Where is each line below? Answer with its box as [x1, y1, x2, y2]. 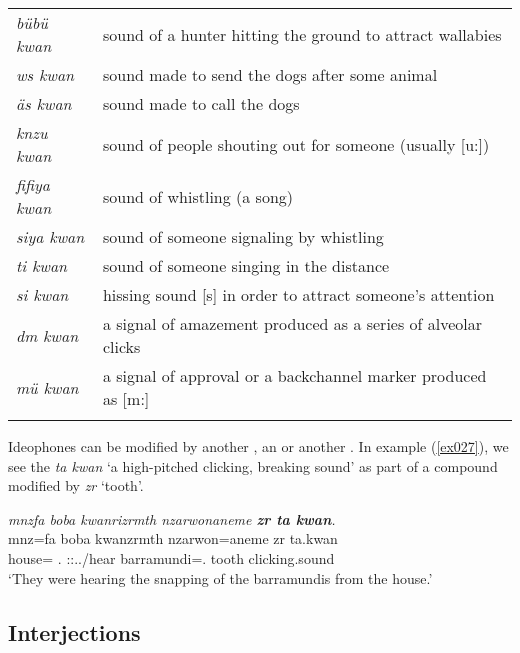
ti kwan [16, 254, 68, 277]
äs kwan [16, 92, 72, 115]
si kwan [16, 283, 69, 306]
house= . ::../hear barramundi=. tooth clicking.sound [8, 547, 335, 568]
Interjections [8, 616, 141, 647]
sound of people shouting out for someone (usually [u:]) [102, 132, 490, 156]
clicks [102, 335, 141, 358]
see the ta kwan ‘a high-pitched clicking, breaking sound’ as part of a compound [8, 455, 498, 476]
